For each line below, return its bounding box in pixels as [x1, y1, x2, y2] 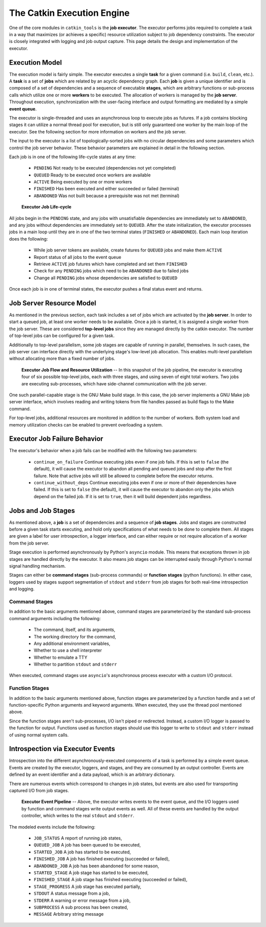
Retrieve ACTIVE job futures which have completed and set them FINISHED [33, 261, 187, 267]
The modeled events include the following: [9, 824, 96, 830]
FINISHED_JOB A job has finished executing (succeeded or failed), [33, 856, 170, 862]
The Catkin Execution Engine [9, 7, 130, 18]
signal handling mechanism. [9, 563, 66, 569]
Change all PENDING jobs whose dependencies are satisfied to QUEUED [33, 275, 177, 281]
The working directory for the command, [33, 633, 116, 639]
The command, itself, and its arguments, [33, 627, 116, 632]
